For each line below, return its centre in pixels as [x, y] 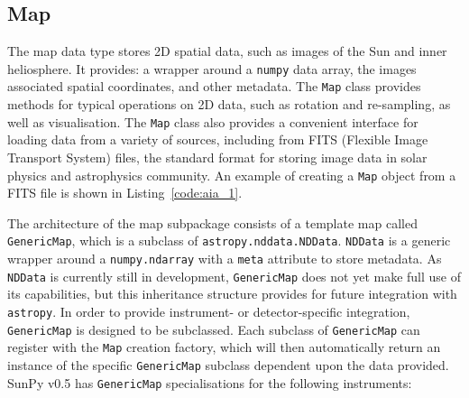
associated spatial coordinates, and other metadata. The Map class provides [214, 86]
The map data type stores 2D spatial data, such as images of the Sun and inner [227, 51]
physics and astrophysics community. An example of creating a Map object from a [232, 175]
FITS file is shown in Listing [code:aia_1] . [125, 193]
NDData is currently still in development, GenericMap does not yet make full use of [234, 276]
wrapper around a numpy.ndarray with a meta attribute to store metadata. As [225, 259]
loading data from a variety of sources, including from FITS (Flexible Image [218, 139]
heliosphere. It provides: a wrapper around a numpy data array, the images [212, 68]
